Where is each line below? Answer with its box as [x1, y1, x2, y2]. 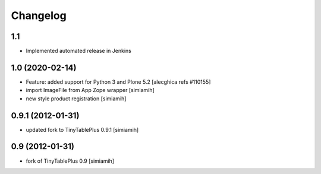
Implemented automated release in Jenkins [26, 48, 132, 55]
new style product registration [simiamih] [26, 95, 127, 102]
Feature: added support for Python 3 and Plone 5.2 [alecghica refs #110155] [26, 78, 211, 86]
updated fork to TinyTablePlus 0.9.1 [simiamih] [26, 126, 139, 133]
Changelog [11, 9, 67, 22]
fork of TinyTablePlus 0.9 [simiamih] [26, 157, 115, 164]
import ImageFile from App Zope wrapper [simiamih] [26, 87, 155, 94]
